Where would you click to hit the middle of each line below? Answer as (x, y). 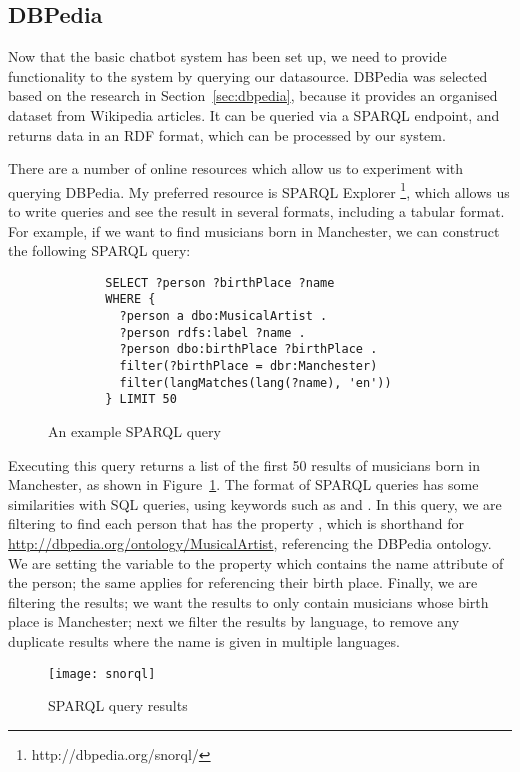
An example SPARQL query (134, 431)
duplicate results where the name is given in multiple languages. (204, 640)
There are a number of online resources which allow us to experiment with (236, 168)
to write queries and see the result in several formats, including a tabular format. (256, 211)
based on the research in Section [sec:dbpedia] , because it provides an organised (253, 95)
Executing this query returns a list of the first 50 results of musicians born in (244, 464)
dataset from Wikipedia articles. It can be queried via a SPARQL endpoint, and (254, 114)
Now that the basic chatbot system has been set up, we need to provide (227, 56)
